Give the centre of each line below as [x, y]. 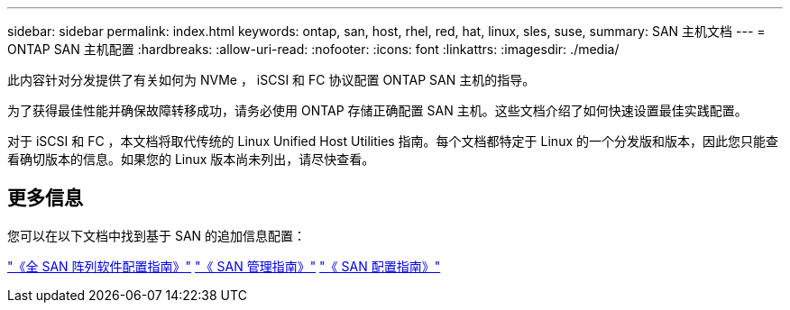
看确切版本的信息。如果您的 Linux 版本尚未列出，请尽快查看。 [191, 159]
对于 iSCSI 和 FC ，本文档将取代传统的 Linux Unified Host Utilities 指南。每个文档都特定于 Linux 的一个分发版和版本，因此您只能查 [393, 141]
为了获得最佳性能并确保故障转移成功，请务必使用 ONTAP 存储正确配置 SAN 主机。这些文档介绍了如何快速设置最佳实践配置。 [377, 110]
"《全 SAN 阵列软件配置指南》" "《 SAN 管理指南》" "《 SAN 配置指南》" [224, 266]
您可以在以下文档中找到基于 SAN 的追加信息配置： [157, 235]
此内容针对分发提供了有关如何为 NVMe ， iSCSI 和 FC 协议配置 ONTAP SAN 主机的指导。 [271, 80]
